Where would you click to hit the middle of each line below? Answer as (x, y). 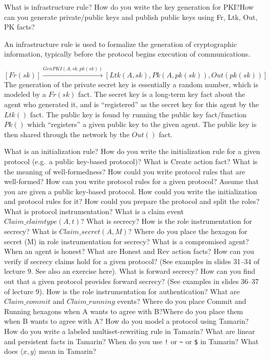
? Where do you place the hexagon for (188, 231)
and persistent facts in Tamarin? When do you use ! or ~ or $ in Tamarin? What (131, 341)
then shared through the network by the (67, 134)
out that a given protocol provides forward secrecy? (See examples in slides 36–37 (132, 281)
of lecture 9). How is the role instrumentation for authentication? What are (122, 291)
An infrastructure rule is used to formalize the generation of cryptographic (120, 44)
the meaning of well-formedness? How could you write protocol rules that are (125, 171)
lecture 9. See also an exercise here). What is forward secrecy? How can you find (130, 271)
